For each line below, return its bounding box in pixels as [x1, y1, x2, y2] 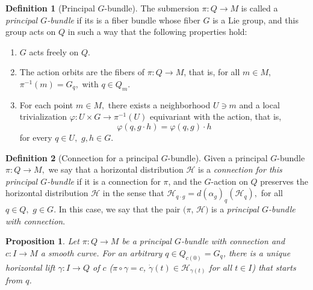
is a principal [211, 203, 259, 215]
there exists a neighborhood [108, 98, 211, 111]
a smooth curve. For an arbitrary [40, 246, 163, 259]
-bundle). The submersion [104, 2, 199, 14]
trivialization [19, 110, 67, 123]
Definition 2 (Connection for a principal [5, 151, 159, 164]
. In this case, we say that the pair [54, 203, 181, 215]
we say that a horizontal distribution [48, 163, 184, 176]
